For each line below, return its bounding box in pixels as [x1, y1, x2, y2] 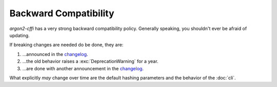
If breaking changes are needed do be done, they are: [9, 42, 124, 48]
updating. [9, 32, 30, 38]
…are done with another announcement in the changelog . [22, 65, 144, 71]
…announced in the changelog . [22, 51, 88, 57]
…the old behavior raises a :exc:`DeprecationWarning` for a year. [22, 59, 159, 65]
